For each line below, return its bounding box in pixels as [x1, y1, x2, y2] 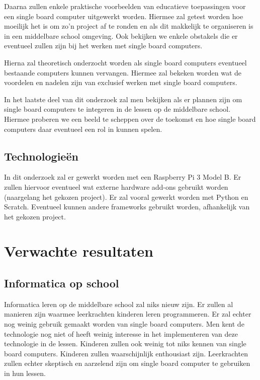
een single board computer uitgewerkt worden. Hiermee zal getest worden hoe [4, 11, 243, 21]
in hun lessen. [4, 368, 46, 378]
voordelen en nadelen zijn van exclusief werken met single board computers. [4, 77, 237, 88]
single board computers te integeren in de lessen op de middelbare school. [4, 104, 231, 114]
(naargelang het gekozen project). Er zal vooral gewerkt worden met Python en [4, 191, 248, 202]
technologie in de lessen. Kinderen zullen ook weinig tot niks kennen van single [4, 338, 246, 349]
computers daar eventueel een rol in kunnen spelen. [4, 123, 162, 134]
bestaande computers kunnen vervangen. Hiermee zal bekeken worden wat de [4, 67, 241, 78]
